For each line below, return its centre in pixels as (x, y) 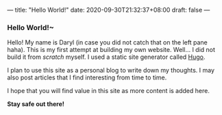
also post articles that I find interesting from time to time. (87, 77)
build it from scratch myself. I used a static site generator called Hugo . (106, 57)
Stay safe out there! (36, 104)
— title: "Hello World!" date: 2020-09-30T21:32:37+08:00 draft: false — (109, 10)
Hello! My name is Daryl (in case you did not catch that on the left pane (107, 42)
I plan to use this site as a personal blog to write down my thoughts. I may (111, 71)
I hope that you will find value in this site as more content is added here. (109, 91)
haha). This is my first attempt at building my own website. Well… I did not (111, 50)
